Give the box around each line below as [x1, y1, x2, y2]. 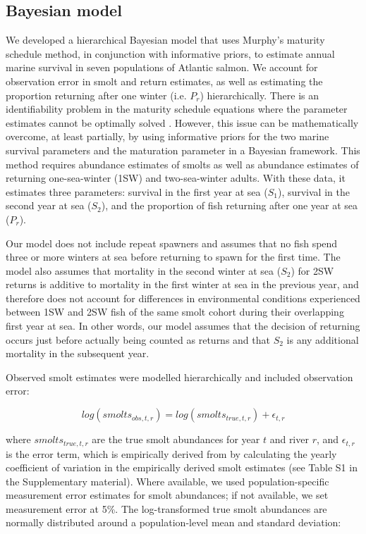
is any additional [286, 332, 359, 347]
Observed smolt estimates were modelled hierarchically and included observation [6, 369, 353, 384]
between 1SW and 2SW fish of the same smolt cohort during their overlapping [6, 304, 344, 319]
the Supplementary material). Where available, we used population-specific [6, 473, 329, 488]
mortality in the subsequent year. [6, 346, 150, 361]
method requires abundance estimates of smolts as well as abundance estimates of [6, 156, 359, 171]
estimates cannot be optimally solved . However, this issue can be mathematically [6, 115, 359, 130]
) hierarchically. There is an [200, 87, 319, 102]
